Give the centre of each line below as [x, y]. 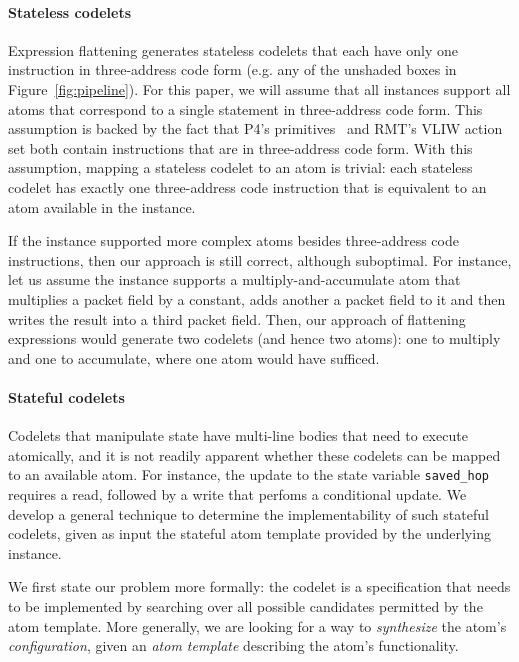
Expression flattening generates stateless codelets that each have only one [233, 49]
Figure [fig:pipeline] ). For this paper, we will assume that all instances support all [259, 88]
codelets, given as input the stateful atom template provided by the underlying [249, 533]
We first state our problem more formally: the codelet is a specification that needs [259, 586]
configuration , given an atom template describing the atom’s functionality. [233, 645]
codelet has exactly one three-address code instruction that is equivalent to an [247, 186]
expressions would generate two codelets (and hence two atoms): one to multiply [254, 338]
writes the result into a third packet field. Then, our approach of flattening [237, 318]
